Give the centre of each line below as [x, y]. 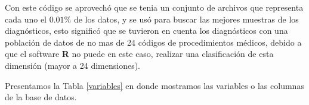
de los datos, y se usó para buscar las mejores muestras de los [186, 19]
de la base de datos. [41, 97]
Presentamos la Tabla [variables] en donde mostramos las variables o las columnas [154, 85]
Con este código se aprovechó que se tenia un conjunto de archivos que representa [154, 7]
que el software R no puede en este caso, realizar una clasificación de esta [139, 54]
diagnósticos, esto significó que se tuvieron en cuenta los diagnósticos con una [146, 31]
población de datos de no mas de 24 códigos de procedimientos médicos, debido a [153, 42]
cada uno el [26, 19]
